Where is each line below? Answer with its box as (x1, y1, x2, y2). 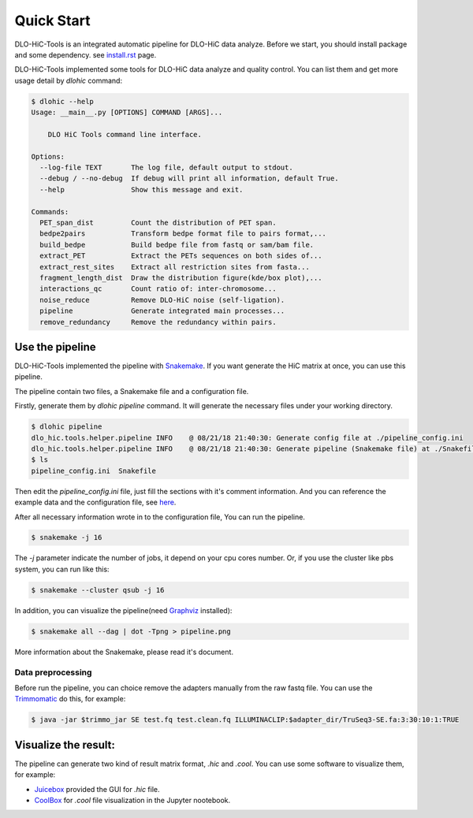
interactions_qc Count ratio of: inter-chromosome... (39, 284, 277, 293)
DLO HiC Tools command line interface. (47, 130, 203, 139)
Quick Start (14, 12, 91, 29)
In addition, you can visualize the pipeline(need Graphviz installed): (14, 605, 233, 615)
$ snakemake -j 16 (31, 533, 102, 542)
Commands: (31, 207, 69, 216)
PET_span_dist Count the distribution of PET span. (39, 218, 277, 227)
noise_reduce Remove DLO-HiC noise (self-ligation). (39, 296, 285, 304)
